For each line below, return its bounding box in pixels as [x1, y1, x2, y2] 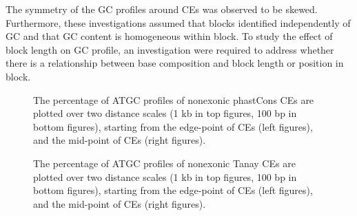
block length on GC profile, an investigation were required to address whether [6, 42, 334, 56]
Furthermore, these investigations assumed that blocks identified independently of [6, 15, 351, 30]
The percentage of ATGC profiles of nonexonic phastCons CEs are [33, 92, 314, 107]
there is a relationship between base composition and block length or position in [6, 56, 344, 70]
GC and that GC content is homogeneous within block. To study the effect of [6, 29, 333, 43]
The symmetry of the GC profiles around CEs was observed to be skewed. [6, 2, 318, 16]
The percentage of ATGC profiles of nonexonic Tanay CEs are [33, 155, 296, 170]
